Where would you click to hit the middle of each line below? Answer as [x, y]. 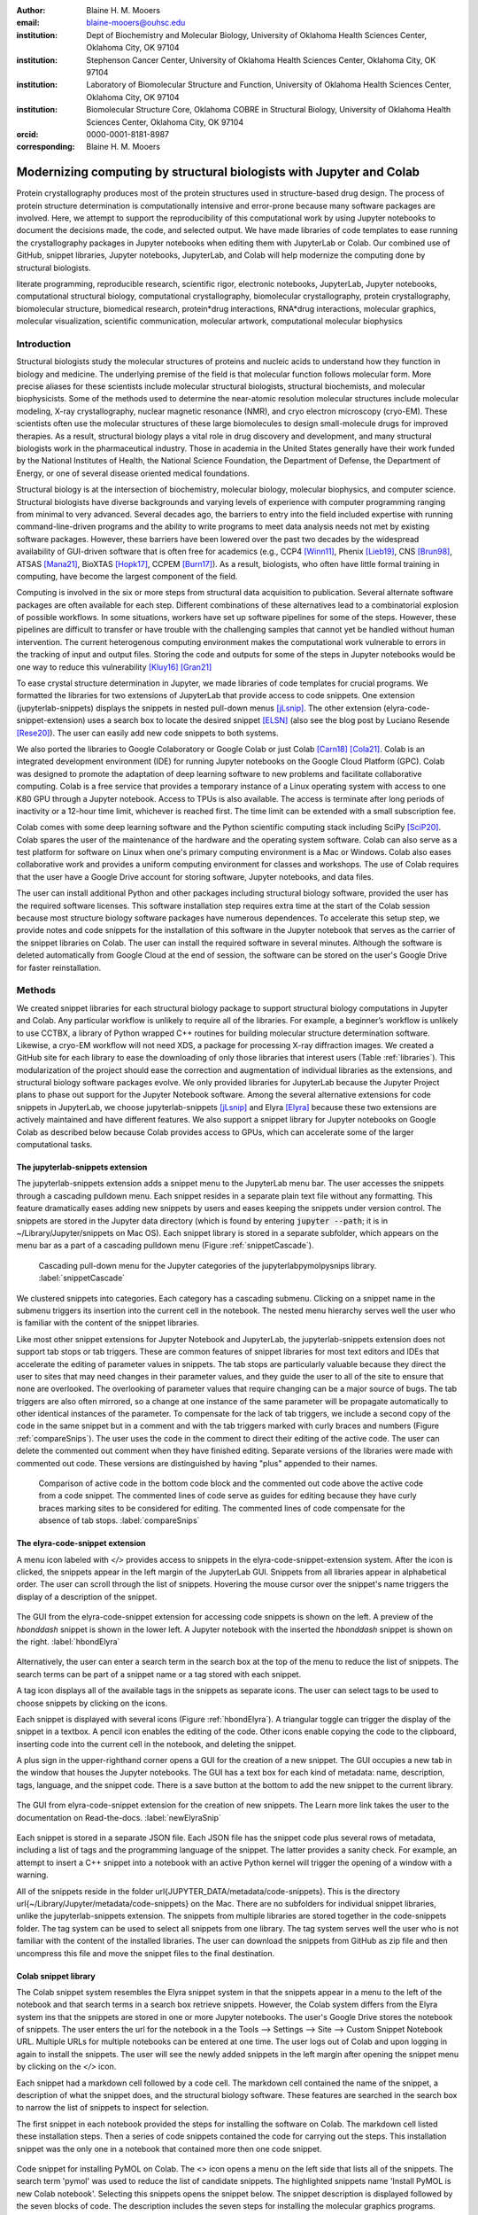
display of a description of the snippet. [87, 1597]
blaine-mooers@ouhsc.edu [136, 23]
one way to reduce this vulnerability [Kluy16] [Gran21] [114, 667]
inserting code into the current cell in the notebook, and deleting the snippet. [156, 1744]
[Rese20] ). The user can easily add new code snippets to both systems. [147, 733]
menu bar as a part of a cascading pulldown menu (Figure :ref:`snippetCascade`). [165, 1246]
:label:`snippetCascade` [82, 1278]
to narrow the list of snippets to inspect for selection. [113, 2108]
